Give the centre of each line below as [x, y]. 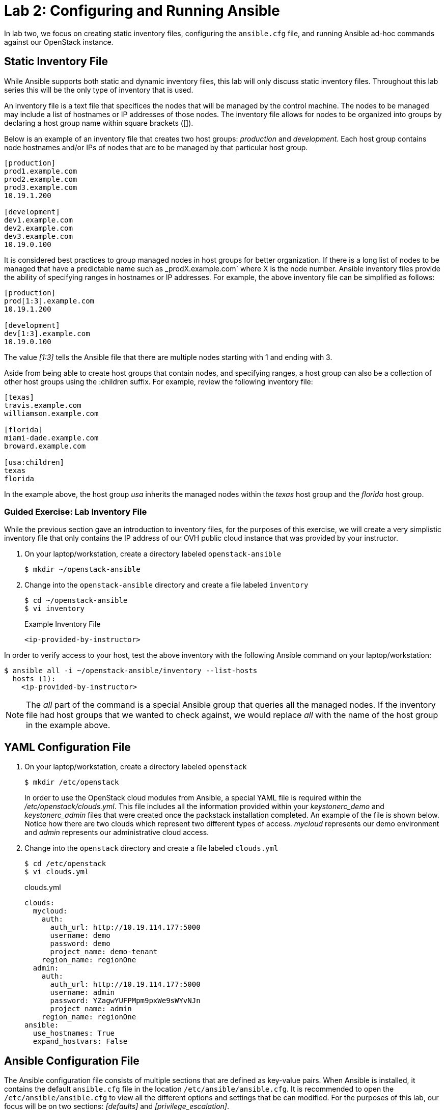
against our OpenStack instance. [59, 42]
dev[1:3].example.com [47, 333]
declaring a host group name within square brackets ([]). [99, 123]
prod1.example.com [41, 171]
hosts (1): [34, 679]
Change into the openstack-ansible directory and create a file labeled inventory [166, 585]
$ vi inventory [55, 609]
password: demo [80, 944]
